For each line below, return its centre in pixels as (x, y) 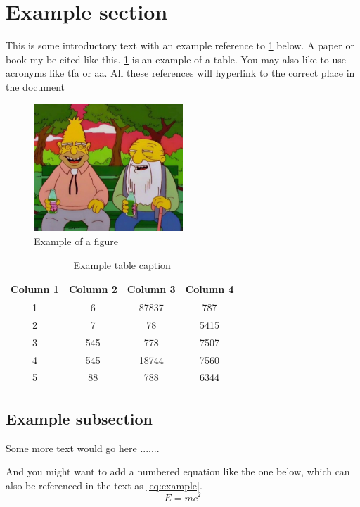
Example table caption (122, 264)
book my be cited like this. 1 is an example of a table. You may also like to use (176, 59)
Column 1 (35, 289)
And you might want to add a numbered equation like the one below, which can (178, 471)
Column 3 (151, 289)
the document (35, 86)
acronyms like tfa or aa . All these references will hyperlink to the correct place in (180, 73)
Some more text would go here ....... (83, 447)
